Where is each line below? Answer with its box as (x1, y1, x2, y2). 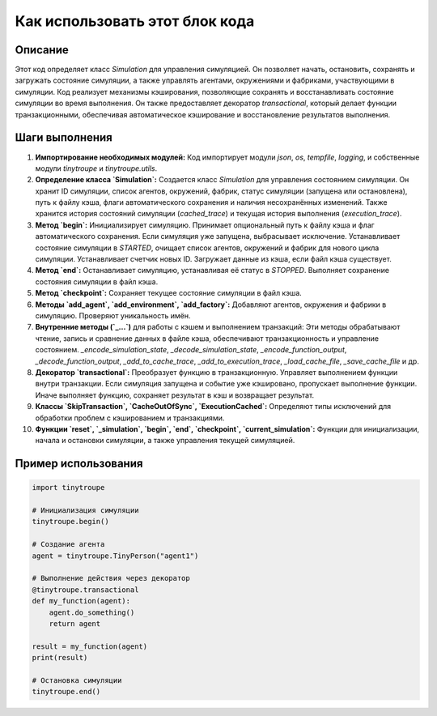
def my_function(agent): (32, 596, 131, 606)
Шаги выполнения (15, 130, 112, 145)
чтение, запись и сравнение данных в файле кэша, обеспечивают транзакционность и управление (35, 333, 380, 343)
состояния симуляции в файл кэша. (35, 276, 159, 287)
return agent (49, 619, 101, 628)
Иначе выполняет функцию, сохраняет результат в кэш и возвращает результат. (35, 390, 315, 400)
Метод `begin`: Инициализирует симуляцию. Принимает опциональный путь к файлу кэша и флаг (35, 219, 375, 230)
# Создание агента (32, 539, 105, 549)
